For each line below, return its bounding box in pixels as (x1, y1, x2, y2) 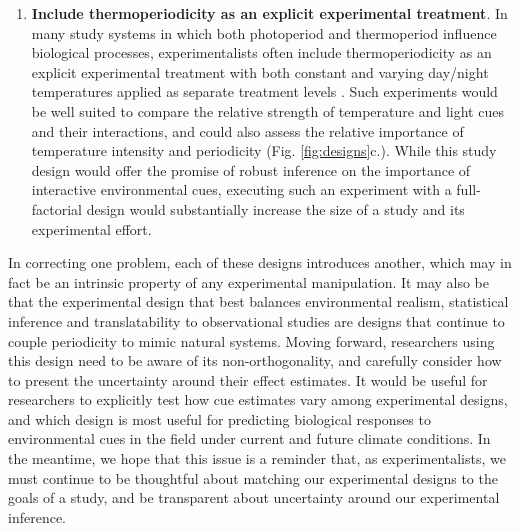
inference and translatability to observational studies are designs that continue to (8, 310, 505, 331)
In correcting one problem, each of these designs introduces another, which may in (8, 252, 512, 273)
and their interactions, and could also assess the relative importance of (31, 120, 464, 141)
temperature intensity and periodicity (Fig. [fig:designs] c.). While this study (31, 140, 497, 161)
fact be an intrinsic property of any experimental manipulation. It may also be (8, 271, 490, 292)
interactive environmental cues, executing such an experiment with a (31, 179, 452, 200)
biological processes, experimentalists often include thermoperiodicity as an (31, 42, 492, 63)
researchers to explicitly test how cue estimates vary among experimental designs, (8, 389, 508, 410)
